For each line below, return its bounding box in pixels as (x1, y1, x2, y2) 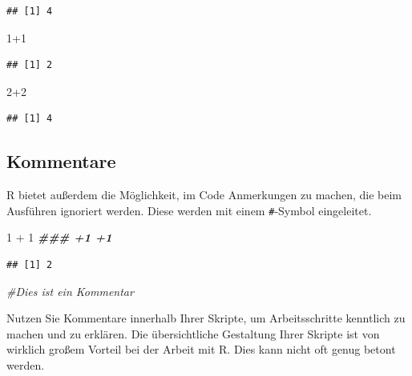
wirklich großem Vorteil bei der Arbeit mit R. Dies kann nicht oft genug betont (6, 341, 396, 358)
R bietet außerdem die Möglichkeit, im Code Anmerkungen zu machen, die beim (6, 186, 402, 203)
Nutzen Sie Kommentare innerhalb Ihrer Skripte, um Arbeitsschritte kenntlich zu (6, 310, 406, 326)
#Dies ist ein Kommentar (6, 282, 134, 299)
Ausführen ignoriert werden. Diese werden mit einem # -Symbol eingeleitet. (6, 202, 372, 218)
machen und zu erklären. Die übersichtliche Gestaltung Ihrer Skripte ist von (6, 325, 380, 342)
